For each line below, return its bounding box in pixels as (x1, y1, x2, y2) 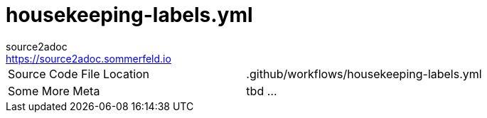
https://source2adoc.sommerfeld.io (6, 52, 171, 65)
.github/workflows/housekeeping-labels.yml (246, 66, 482, 81)
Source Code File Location (8, 66, 150, 81)
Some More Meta (8, 83, 100, 98)
